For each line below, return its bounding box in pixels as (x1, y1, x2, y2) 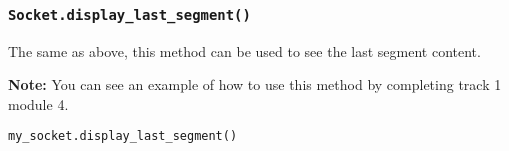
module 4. (8, 93, 69, 114)
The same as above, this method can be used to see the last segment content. (8, 40, 481, 61)
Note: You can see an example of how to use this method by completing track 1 (8, 74, 502, 95)
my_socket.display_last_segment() (8, 128, 238, 143)
